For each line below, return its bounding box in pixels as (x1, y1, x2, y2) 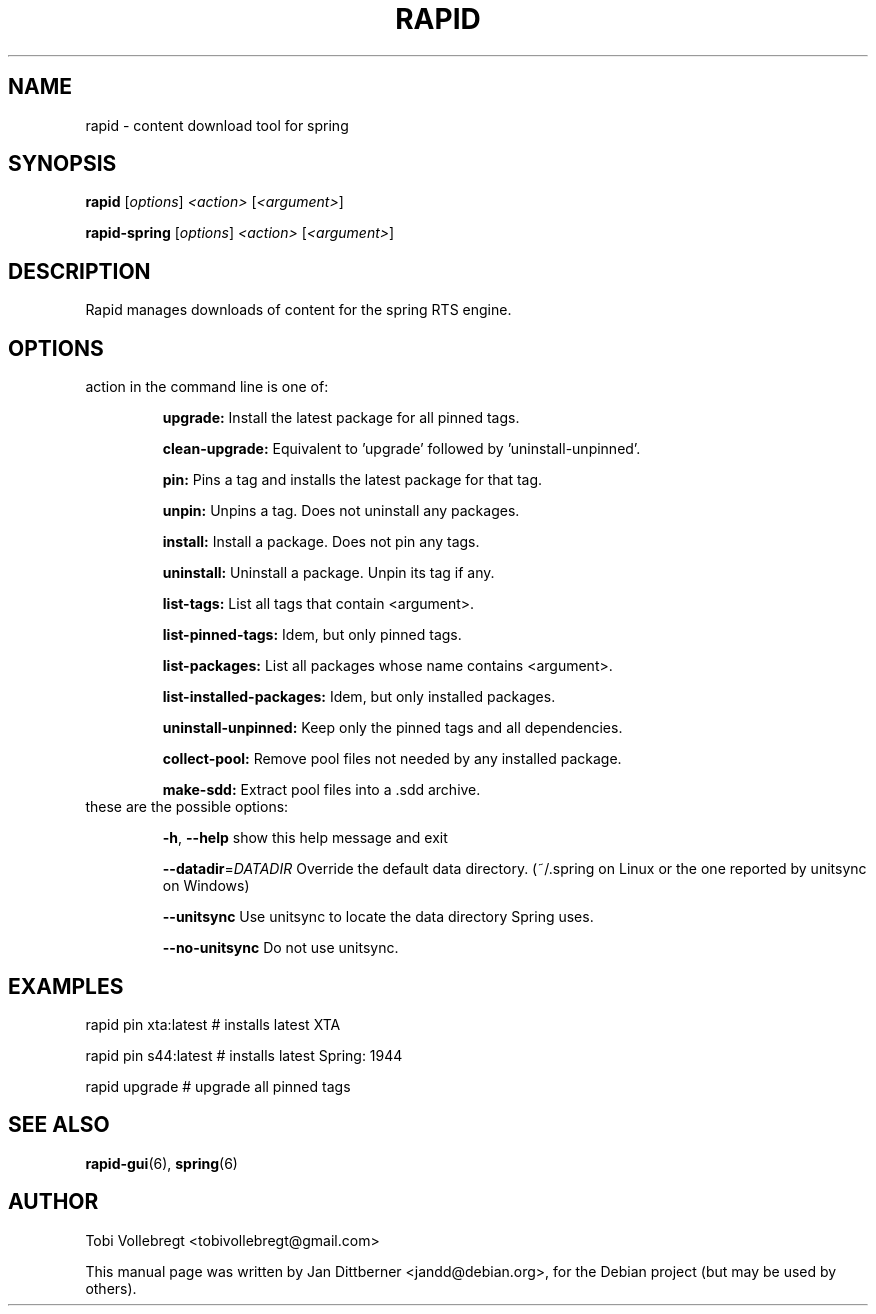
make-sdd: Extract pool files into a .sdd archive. (162, 781, 481, 799)
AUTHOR (8, 1189, 99, 1215)
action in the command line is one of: (85, 378, 329, 396)
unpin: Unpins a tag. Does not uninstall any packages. (162, 502, 520, 520)
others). (85, 1279, 137, 1297)
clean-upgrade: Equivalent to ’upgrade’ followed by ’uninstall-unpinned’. (162, 440, 641, 458)
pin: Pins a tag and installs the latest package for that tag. (162, 471, 543, 489)
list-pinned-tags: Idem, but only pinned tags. (162, 626, 462, 644)
